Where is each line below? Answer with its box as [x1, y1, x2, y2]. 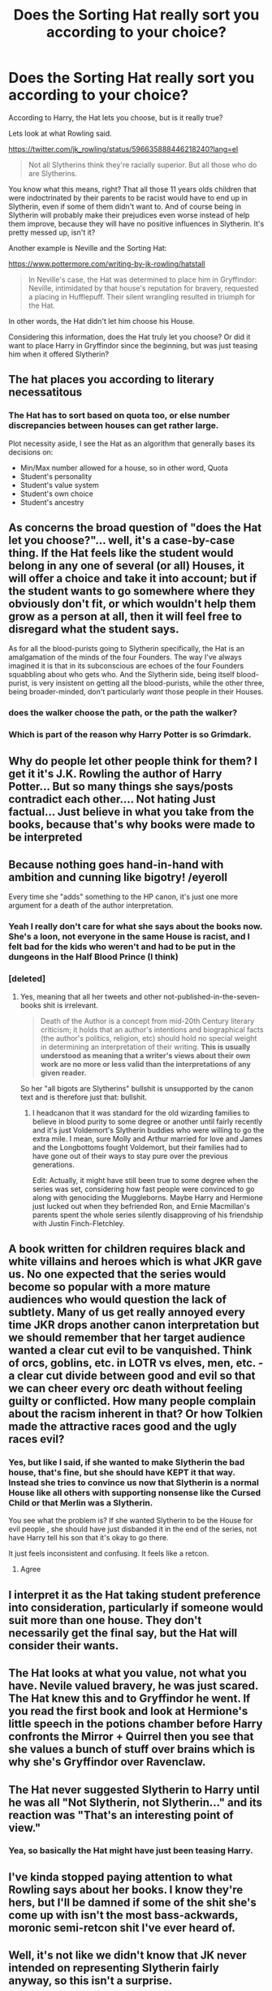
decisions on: [8, 447, 54, 456]
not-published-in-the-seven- [163, 991, 261, 1001]
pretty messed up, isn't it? [8, 227, 96, 237]
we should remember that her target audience [8, 1331, 246, 1345]
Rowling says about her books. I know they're [8, 1882, 244, 1897]
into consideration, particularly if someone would [8, 1600, 264, 1614]
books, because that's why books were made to [8, 818, 256, 831]
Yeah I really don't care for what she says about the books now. [8, 921, 262, 932]
